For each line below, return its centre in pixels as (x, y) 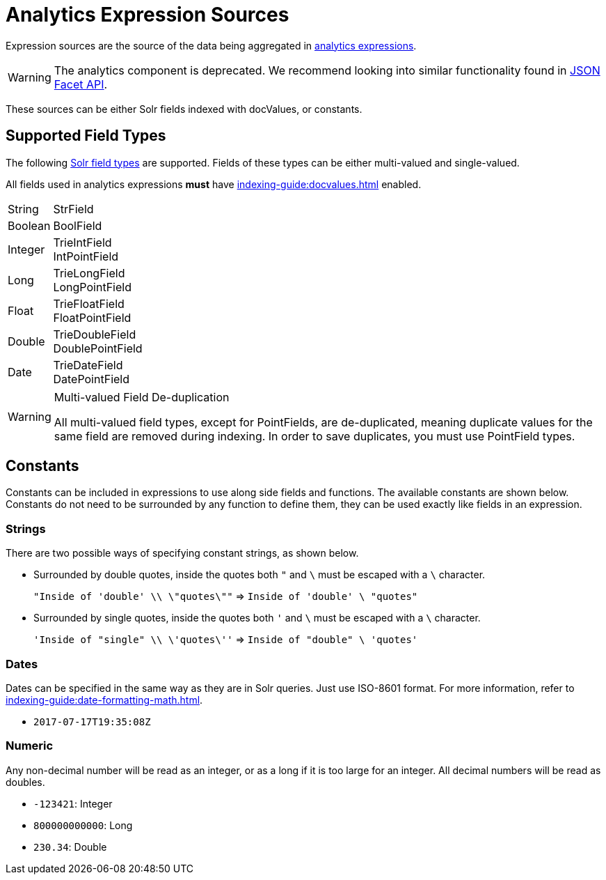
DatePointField (91, 379)
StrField (73, 209)
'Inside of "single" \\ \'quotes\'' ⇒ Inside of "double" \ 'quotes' (226, 640)
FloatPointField (92, 317)
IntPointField (86, 256)
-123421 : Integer (73, 803)
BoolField (78, 225)
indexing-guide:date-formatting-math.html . (104, 700)
